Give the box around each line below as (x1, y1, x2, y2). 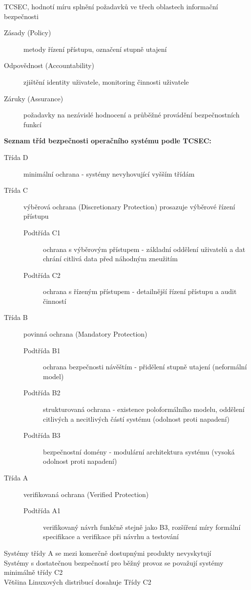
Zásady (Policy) (4, 27, 51, 38)
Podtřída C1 (23, 227, 61, 237)
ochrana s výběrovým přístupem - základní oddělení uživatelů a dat (43, 244, 246, 254)
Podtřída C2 (23, 270, 61, 280)
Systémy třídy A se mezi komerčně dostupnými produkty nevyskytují (4, 547, 211, 558)
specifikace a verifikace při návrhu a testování (43, 531, 179, 542)
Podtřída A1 (23, 505, 61, 516)
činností (43, 295, 66, 306)
